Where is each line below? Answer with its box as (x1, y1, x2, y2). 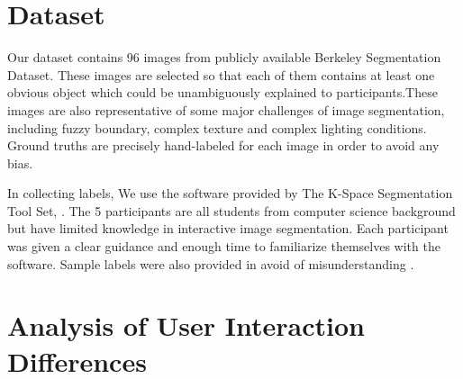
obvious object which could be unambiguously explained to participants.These (7, 83, 438, 102)
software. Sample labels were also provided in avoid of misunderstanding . (7, 254, 414, 273)
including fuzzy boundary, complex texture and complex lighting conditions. (7, 118, 427, 137)
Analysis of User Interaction (7, 307, 365, 344)
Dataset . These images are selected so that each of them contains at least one (7, 65, 435, 84)
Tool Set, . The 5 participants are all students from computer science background (7, 201, 456, 220)
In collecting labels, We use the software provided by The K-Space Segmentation (7, 184, 453, 203)
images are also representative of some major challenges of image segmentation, (7, 100, 445, 119)
